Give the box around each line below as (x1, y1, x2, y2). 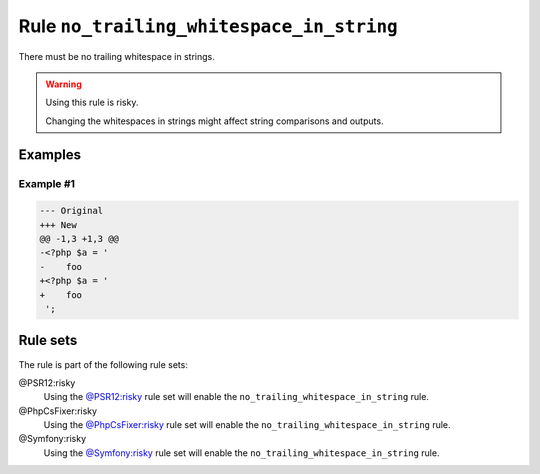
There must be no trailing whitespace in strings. (18, 50, 215, 62)
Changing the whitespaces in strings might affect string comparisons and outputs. (45, 115, 384, 127)
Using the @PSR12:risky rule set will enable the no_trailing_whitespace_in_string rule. (43, 391, 430, 403)
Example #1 (18, 176, 75, 190)
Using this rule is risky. (45, 96, 139, 109)
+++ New (39, 219, 77, 230)
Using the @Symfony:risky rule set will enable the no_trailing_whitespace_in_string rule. (43, 446, 440, 459)
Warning (45, 78, 82, 90)
